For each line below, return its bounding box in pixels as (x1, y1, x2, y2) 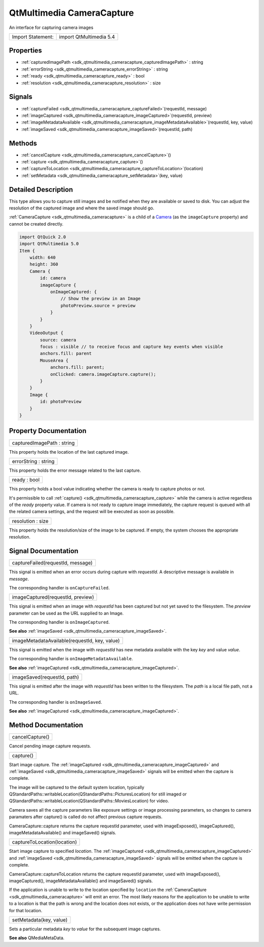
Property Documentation (9, 427, 87, 435)
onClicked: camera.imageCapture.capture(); (50, 371, 156, 377)
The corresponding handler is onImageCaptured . (9, 619, 110, 625)
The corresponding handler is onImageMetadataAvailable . (9, 656, 133, 662)
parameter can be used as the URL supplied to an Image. (9, 610, 124, 616)
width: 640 (29, 255, 56, 260)
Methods (9, 139, 37, 147)
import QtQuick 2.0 (19, 234, 66, 240)
